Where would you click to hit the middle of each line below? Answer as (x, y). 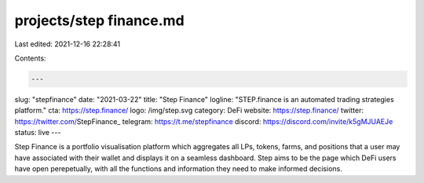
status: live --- (38, 133)
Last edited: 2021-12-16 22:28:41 (68, 44)
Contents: (30, 58)
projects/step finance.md (99, 20)
